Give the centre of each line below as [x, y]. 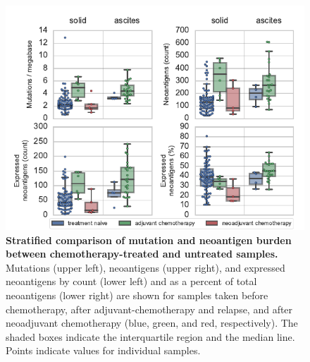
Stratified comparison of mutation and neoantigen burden [149, 240]
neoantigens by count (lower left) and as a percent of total [131, 281]
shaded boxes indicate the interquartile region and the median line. [150, 336]
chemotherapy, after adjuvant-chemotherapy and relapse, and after [149, 309]
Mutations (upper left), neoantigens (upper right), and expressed [145, 267]
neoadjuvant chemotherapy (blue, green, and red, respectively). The [152, 323]
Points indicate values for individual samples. [103, 350]
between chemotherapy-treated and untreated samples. [142, 254]
